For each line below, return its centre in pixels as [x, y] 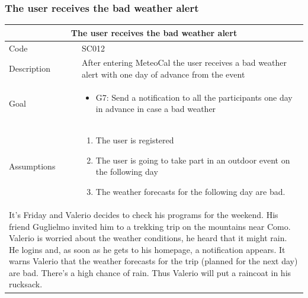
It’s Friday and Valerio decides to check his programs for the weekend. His [144, 214]
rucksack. [26, 284]
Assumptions [32, 166]
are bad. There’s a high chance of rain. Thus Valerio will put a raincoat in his [150, 272]
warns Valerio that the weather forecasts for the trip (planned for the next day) [153, 261]
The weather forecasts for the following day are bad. [190, 192]
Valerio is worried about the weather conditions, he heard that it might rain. [148, 238]
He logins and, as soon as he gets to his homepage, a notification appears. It [147, 249]
